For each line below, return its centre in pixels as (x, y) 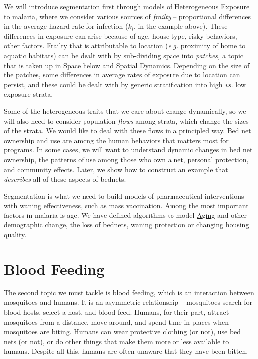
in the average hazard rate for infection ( (66, 26)
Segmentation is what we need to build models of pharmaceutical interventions (124, 195)
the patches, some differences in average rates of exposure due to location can (122, 75)
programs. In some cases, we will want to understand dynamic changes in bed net (128, 150)
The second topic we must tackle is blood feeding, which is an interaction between (129, 292)
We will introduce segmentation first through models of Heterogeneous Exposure (127, 6)
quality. (15, 235)
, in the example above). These (180, 26)
